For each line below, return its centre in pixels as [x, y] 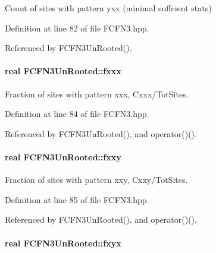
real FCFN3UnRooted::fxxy [63, 156]
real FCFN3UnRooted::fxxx [63, 71]
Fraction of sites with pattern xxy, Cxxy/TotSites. [96, 180]
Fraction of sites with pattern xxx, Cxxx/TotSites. [97, 94]
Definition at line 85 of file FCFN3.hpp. [77, 199]
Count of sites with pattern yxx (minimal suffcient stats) [108, 8]
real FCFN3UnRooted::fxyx [63, 243]
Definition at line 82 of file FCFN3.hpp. [77, 28]
